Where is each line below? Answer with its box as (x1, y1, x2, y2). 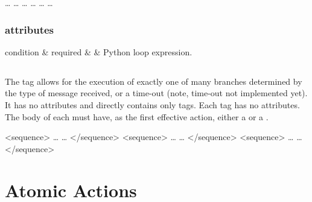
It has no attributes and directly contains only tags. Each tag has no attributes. (5, 98, 300, 111)
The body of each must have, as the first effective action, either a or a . (5, 110, 269, 123)
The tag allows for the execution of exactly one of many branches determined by (5, 75, 302, 87)
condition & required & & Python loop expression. (5, 45, 193, 58)
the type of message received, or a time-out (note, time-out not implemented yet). (5, 87, 308, 99)
